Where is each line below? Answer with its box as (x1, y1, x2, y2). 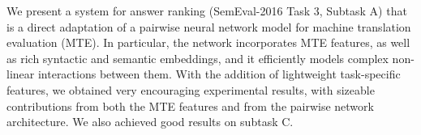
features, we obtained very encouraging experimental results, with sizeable (6, 81, 375, 98)
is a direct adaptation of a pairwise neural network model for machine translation (6, 18, 411, 35)
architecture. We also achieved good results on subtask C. (6, 113, 294, 130)
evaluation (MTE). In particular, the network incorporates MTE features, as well (6, 34, 410, 51)
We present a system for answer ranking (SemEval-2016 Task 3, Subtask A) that (6, 2, 407, 19)
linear (6, 65, 35, 82)
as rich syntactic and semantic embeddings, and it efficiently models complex (6, 49, 389, 66)
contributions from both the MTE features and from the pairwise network (6, 97, 374, 114)
